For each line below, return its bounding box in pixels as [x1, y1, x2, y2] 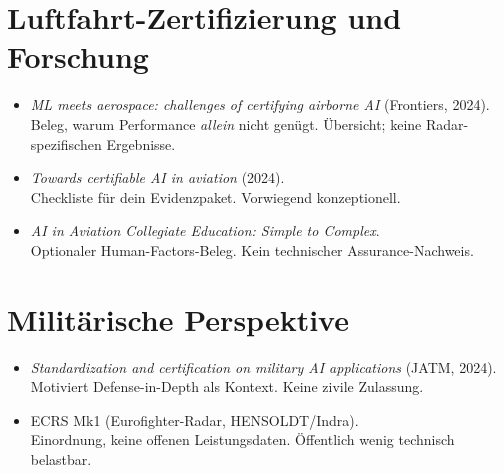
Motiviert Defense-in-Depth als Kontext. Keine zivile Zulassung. [30, 376, 424, 397]
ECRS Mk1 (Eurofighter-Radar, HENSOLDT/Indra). [30, 409, 359, 430]
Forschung [7, 36, 149, 77]
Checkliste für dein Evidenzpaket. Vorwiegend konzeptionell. [30, 186, 401, 207]
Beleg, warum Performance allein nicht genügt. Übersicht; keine [30, 113, 422, 134]
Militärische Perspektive [7, 298, 349, 339]
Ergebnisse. [106, 133, 176, 154]
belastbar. [30, 448, 92, 469]
